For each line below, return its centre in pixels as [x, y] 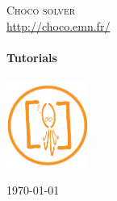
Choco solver [41, 10]
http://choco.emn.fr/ [58, 25]
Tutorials [32, 57]
